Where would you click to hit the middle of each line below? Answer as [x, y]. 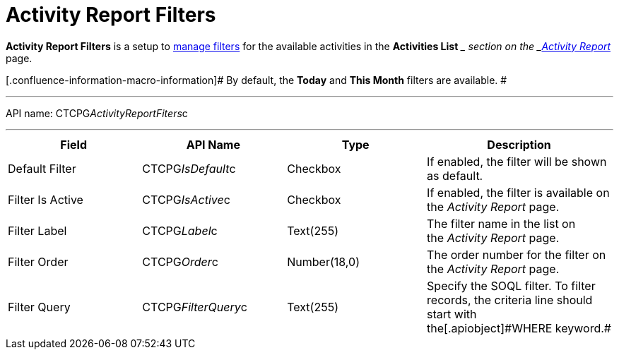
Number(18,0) [323, 261]
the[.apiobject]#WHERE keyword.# [519, 328]
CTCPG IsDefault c [189, 168]
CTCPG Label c [180, 230]
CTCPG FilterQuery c [195, 307]
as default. [455, 175]
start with [452, 314]
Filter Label [37, 230]
